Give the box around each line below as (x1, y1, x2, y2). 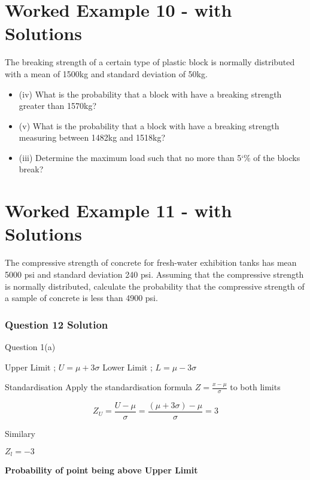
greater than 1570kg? (19, 99, 96, 112)
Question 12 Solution (5, 317, 108, 332)
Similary (5, 427, 36, 440)
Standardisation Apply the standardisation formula (5, 381, 193, 393)
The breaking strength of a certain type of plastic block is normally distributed (5, 56, 295, 68)
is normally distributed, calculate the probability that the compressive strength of (5, 280, 305, 292)
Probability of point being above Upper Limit (5, 464, 198, 476)
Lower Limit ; (102, 360, 153, 373)
